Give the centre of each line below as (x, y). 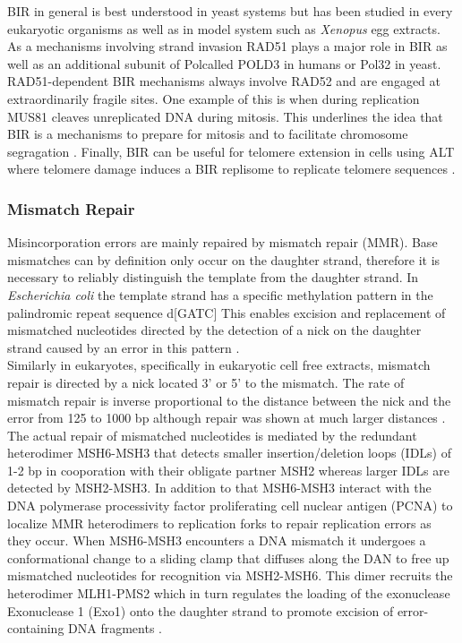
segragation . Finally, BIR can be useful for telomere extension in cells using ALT (231, 151)
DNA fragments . (115, 628)
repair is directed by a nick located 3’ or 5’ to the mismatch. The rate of (206, 382)
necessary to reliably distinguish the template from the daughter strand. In (213, 277)
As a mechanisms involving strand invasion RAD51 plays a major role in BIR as (227, 46)
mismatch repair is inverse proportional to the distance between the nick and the (229, 400)
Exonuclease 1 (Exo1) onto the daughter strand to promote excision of (201, 610)
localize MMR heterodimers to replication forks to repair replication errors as (219, 523)
